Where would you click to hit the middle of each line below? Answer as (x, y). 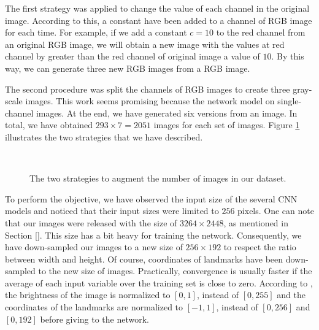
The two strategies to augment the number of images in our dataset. (158, 178)
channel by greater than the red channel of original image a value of (133, 56)
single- (290, 101)
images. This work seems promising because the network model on (150, 101)
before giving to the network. (94, 319)
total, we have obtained (49, 125)
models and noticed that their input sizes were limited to (112, 211)
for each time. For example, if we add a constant (96, 32)
